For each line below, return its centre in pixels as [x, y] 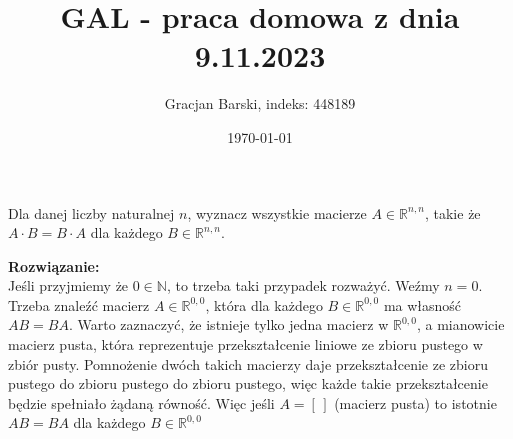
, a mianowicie [460, 324]
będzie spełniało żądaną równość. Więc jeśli [141, 402]
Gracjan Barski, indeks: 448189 [260, 103]
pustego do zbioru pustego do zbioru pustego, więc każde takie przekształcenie [248, 383]
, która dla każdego [264, 304]
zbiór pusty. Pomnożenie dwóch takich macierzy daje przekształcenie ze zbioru [248, 363]
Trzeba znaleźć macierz [79, 304]
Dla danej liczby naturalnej [91, 212]
